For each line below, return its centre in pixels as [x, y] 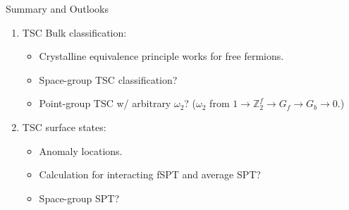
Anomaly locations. [81, 150]
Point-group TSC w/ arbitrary [105, 103]
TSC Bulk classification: [74, 32]
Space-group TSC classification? [108, 79]
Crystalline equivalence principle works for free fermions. [161, 56]
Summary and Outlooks [57, 8]
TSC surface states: [64, 126]
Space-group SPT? [79, 198]
